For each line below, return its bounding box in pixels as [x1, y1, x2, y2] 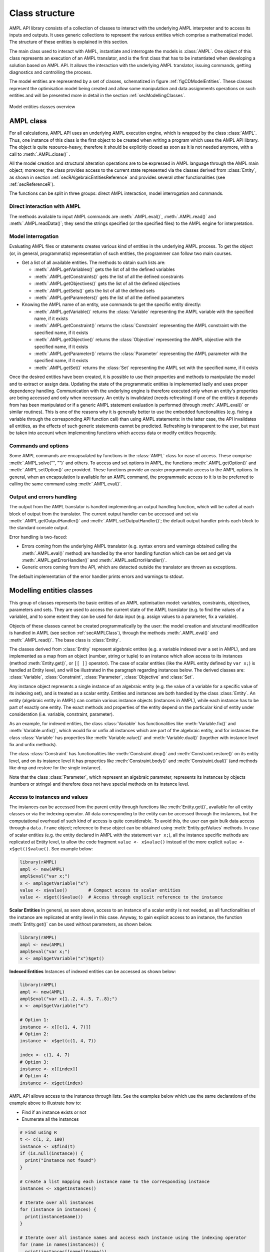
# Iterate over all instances [19, 1199, 94, 1205]
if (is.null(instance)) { [19, 1151, 83, 1156]
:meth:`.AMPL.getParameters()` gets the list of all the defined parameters [34, 294, 184, 300]
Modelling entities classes [9, 586, 93, 595]
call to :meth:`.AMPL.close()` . [9, 151, 70, 157]
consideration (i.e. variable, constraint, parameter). [9, 711, 114, 717]
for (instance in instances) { [19, 1207, 97, 1212]
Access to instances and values [9, 793, 88, 800]
